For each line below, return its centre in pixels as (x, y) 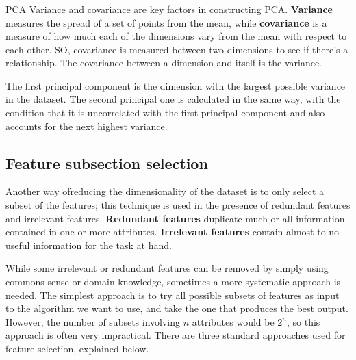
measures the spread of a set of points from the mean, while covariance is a (166, 22)
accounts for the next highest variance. (87, 126)
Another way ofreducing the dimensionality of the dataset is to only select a (165, 191)
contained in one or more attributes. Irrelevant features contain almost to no (173, 232)
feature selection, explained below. (77, 348)
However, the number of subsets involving (93, 321)
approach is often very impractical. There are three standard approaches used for (176, 335)
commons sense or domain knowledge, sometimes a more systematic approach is (173, 282)
